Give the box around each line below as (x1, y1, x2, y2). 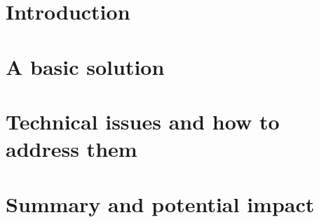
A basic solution (6, 52, 165, 81)
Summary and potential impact (6, 189, 315, 218)
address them (6, 134, 137, 163)
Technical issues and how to (6, 106, 280, 135)
